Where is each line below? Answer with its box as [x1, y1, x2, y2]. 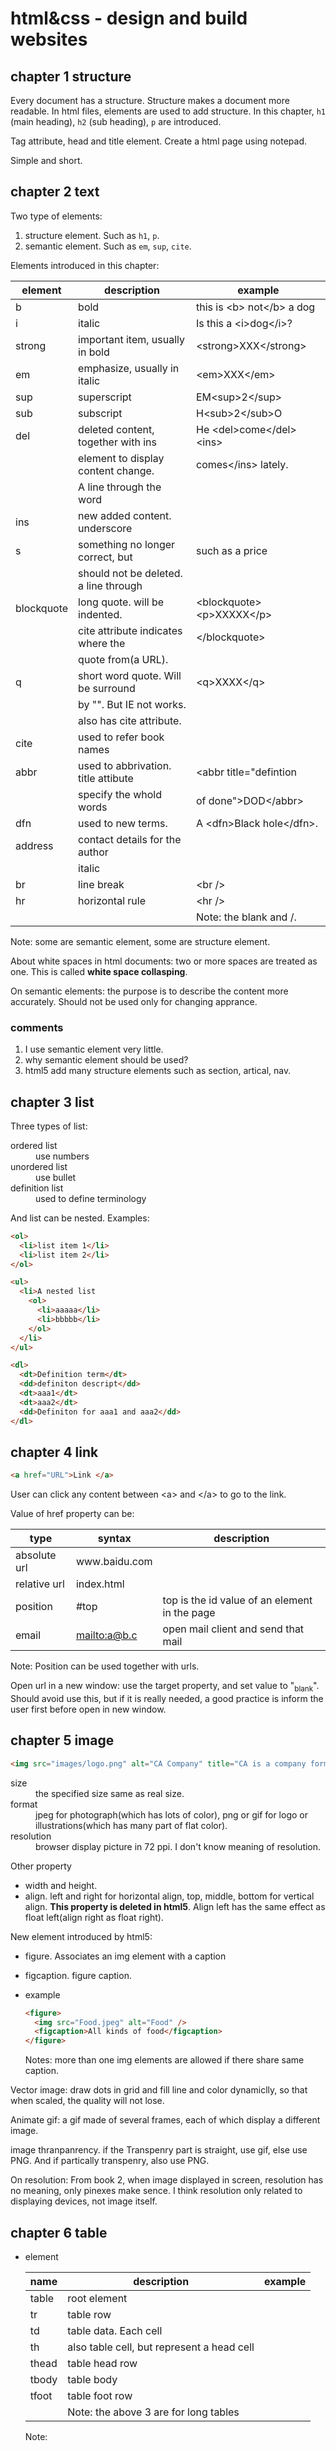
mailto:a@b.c [75, 1628, 138, 1642]
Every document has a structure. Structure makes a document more [10, 95, 290, 106]
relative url [15, 1577, 65, 1591]
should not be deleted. [78, 566, 183, 580]
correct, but [78, 550, 133, 564]
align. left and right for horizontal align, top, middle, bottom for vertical [24, 1890, 315, 1902]
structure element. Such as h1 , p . [24, 229, 160, 241]
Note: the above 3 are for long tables [67, 2405, 240, 2419]
